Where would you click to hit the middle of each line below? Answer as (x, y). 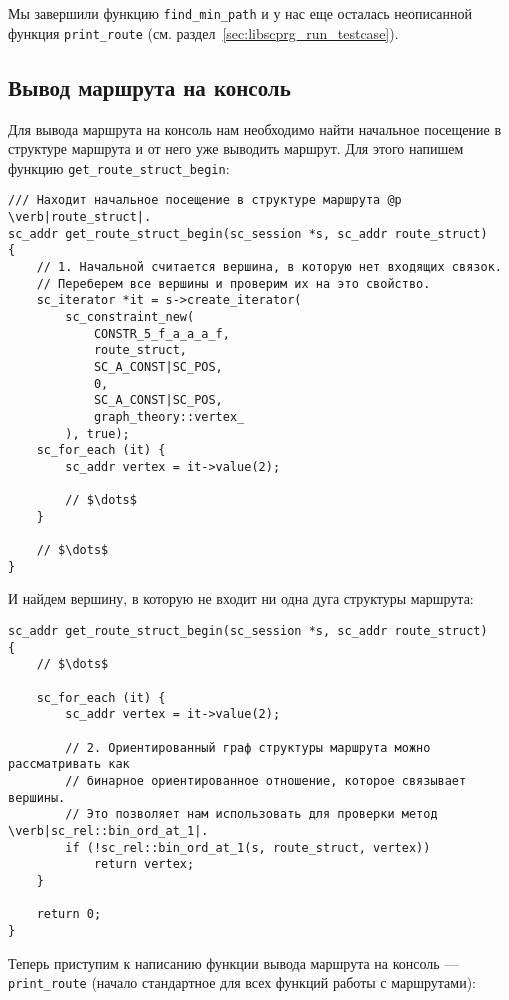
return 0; (69, 914)
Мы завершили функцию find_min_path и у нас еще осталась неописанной (240, 13)
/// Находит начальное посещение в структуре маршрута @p (205, 200)
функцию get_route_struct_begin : (119, 167)
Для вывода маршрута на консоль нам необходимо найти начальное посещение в (255, 128)
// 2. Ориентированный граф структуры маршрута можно (248, 747)
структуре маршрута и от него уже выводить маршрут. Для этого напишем (236, 148)
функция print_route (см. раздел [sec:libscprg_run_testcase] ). (203, 32)
